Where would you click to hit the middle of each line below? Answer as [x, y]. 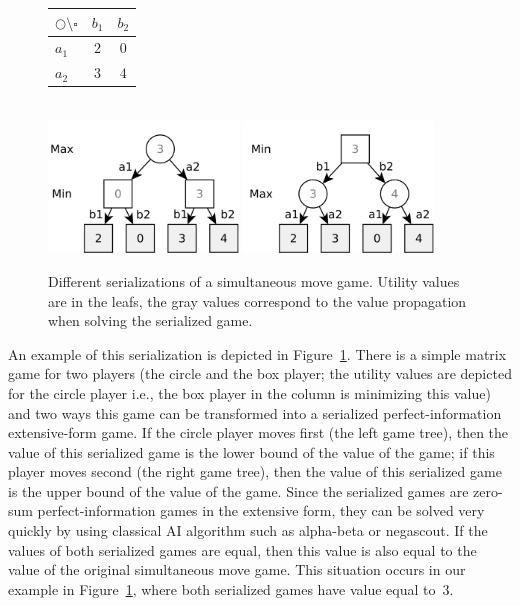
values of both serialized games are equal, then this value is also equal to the [242, 549]
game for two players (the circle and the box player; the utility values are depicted [260, 373]
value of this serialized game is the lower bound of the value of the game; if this [251, 451]
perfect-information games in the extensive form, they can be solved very [261, 510]
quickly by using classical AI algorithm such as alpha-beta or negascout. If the [248, 530]
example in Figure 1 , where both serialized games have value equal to [222, 588]
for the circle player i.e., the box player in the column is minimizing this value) [249, 392]
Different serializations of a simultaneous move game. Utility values [254, 280]
